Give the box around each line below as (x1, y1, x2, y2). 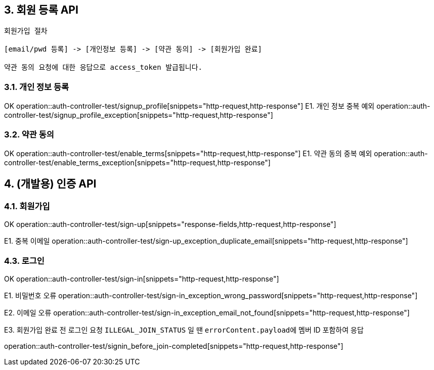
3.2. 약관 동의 (4, 129, 54, 140)
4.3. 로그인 (4, 255, 45, 266)
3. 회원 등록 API (4, 4, 78, 16)
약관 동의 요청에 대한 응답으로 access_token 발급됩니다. (4, 63, 202, 72)
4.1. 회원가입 (4, 201, 50, 211)
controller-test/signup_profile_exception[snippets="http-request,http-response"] (4, 111, 273, 120)
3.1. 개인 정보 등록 (4, 81, 69, 92)
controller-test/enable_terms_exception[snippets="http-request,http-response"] (4, 158, 271, 167)
